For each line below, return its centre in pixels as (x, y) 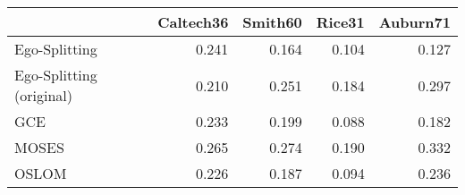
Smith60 (272, 22)
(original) (43, 95)
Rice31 (340, 22)
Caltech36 (193, 22)
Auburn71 (414, 22)
